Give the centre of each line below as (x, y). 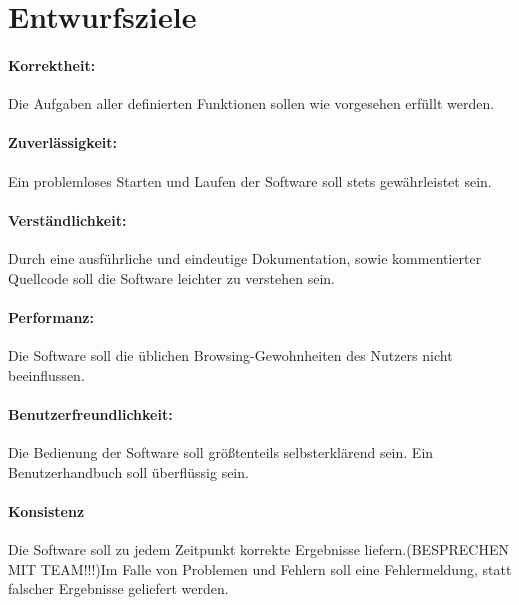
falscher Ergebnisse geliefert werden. (118, 588)
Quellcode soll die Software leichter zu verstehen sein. (171, 277)
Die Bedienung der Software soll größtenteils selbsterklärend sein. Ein (221, 451)
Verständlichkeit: (67, 219)
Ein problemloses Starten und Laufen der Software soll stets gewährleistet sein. (250, 180)
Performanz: (51, 316)
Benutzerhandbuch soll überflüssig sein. (128, 471)
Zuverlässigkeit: (62, 142)
